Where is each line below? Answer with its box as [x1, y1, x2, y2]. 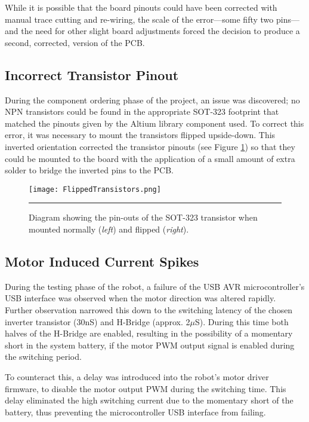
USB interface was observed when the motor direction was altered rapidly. [5, 292, 276, 304]
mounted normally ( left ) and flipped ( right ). [29, 222, 189, 235]
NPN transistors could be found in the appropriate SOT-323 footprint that [5, 105, 279, 118]
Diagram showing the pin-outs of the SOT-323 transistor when [29, 211, 258, 224]
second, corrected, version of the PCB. [5, 36, 145, 48]
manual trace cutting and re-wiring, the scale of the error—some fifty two [5, 13, 274, 25]
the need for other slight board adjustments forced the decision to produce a [21, 25, 300, 37]
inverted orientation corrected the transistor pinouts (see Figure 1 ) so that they [5, 140, 295, 152]
